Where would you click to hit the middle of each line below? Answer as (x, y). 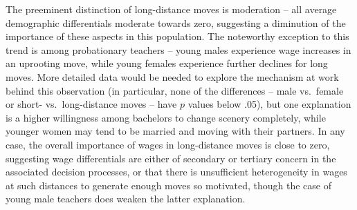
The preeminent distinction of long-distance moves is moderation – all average (171, 9)
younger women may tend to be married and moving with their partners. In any (175, 131)
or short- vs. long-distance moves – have (91, 104)
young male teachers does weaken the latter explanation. (126, 199)
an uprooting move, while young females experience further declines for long (167, 63)
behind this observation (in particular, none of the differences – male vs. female (175, 90)
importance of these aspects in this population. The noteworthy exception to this (177, 36)
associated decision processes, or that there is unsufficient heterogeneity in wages (176, 172)
